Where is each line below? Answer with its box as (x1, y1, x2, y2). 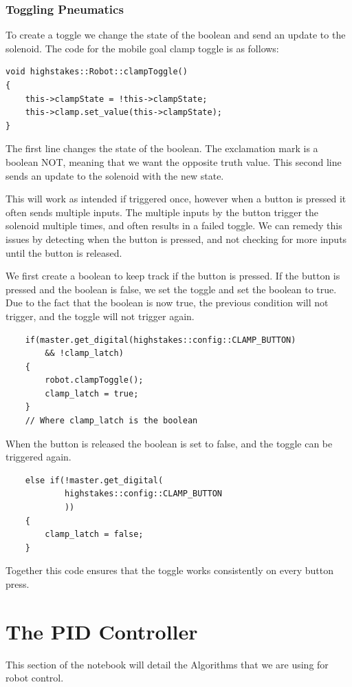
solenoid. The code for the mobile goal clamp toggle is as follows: (5, 41, 279, 55)
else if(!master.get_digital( (25, 475, 164, 485)
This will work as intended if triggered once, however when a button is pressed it (5, 191, 346, 206)
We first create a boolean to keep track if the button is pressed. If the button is (5, 268, 340, 283)
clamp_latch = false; (45, 529, 144, 540)
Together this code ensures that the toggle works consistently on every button (5, 563, 333, 578)
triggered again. (5, 450, 71, 464)
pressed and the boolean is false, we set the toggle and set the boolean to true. (5, 282, 337, 296)
